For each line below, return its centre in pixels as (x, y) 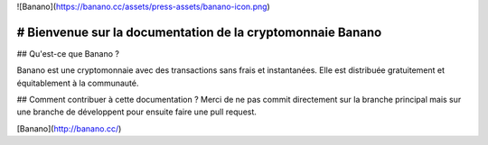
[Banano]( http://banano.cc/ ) (69, 128)
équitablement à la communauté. (78, 83)
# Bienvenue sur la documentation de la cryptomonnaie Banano (199, 32)
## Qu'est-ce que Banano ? (68, 53)
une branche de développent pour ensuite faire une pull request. (137, 112)
